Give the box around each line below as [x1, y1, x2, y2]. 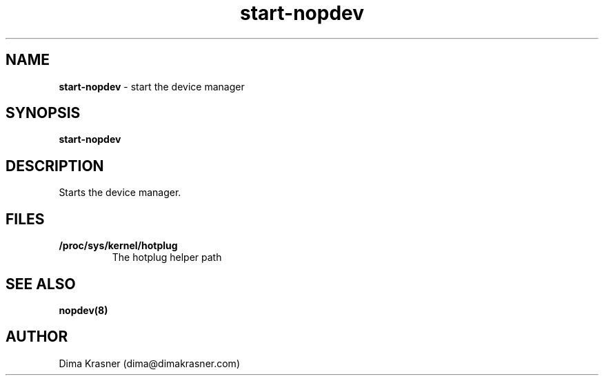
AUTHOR [6, 328, 68, 346]
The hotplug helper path [112, 251, 222, 264]
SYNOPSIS [6, 104, 81, 122]
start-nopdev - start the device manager [59, 80, 245, 92]
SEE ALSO [6, 275, 76, 293]
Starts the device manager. [59, 186, 181, 199]
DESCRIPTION [6, 157, 104, 175]
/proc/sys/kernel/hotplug [59, 240, 178, 252]
